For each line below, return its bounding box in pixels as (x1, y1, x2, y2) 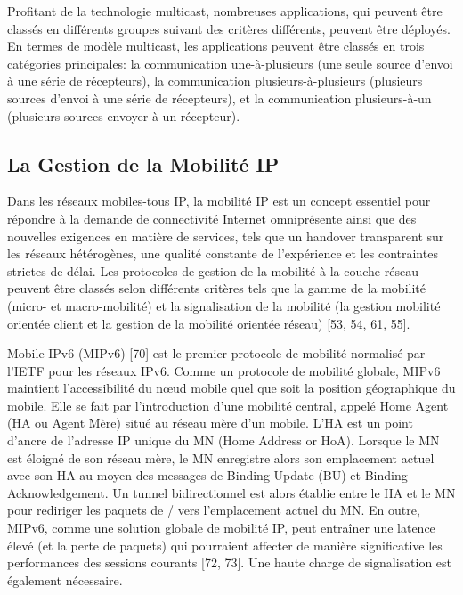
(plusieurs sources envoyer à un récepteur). (7, 106, 240, 125)
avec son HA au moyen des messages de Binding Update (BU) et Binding (7, 466, 408, 485)
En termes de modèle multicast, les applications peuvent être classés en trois (7, 37, 425, 55)
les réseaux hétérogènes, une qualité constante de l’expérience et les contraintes (7, 244, 438, 263)
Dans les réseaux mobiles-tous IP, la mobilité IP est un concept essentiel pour (7, 192, 431, 210)
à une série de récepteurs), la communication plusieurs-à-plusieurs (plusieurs (7, 71, 423, 90)
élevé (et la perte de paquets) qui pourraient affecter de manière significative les (7, 535, 443, 554)
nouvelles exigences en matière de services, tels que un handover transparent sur (7, 226, 444, 245)
